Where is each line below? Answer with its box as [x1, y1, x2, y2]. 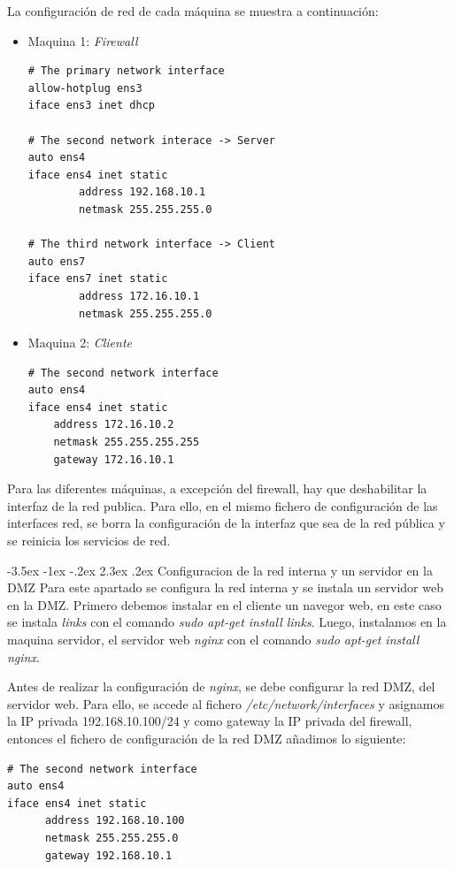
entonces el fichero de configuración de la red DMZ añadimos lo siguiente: [7, 728, 406, 747]
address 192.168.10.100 [44, 814, 185, 827]
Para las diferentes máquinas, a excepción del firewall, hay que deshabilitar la [7, 479, 427, 498]
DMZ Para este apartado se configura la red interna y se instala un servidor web [7, 578, 443, 597]
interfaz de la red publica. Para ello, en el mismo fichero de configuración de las [7, 496, 438, 515]
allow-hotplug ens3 [27, 81, 142, 95]
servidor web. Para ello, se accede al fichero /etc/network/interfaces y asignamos [7, 694, 444, 713]
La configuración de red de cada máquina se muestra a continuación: [7, 2, 379, 19]
